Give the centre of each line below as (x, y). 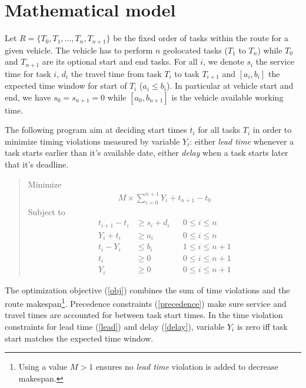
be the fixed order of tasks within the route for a (201, 38)
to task (187, 73)
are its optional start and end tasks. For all (120, 61)
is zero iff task (262, 327)
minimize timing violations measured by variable (92, 141)
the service (275, 61)
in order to (272, 130)
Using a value (43, 367)
